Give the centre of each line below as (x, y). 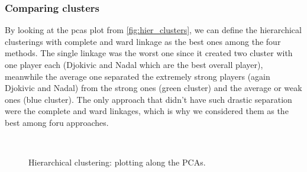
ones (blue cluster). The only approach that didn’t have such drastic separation (148, 99)
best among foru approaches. (57, 122)
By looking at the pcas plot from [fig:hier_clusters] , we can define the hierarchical (153, 30)
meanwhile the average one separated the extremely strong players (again (138, 76)
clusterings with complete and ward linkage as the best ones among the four (143, 41)
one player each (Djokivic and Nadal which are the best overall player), (134, 64)
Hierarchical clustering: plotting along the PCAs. (117, 162)
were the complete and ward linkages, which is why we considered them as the (147, 111)
